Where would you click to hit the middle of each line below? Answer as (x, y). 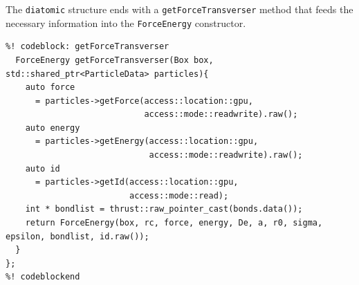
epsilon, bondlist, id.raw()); (77, 236)
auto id (43, 168)
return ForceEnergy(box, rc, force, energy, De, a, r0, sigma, (174, 223)
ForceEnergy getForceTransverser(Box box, (114, 60)
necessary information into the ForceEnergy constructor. (126, 22)
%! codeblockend (43, 277)
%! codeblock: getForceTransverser (88, 47)
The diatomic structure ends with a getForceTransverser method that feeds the (179, 9)
